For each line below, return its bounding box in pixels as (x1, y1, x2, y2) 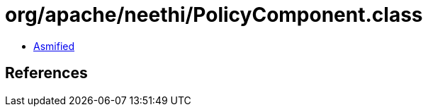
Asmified (33, 39, 75, 52)
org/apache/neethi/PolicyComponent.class (5, 3, 423, 27)
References (5, 64, 88, 82)
